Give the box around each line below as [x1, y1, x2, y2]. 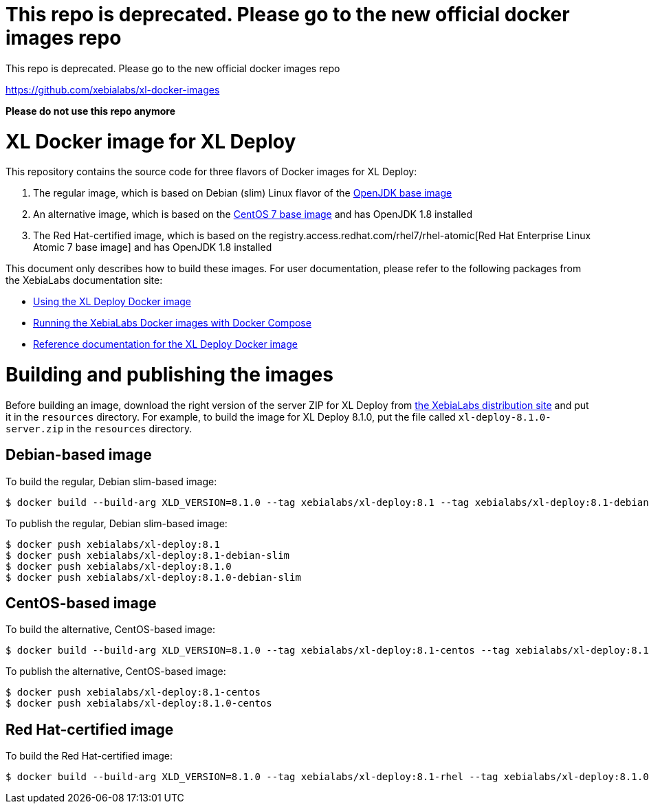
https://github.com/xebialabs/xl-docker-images [5, 83, 220, 96]
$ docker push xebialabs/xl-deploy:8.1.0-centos [5, 698, 272, 709]
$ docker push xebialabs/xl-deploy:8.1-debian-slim [5, 549, 290, 561]
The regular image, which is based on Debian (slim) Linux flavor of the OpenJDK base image [33, 187, 452, 199]
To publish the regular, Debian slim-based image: [5, 517, 228, 529]
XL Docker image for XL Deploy [5, 129, 296, 153]
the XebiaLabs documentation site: [5, 274, 163, 287]
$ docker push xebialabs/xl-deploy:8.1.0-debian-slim [5, 571, 301, 583]
